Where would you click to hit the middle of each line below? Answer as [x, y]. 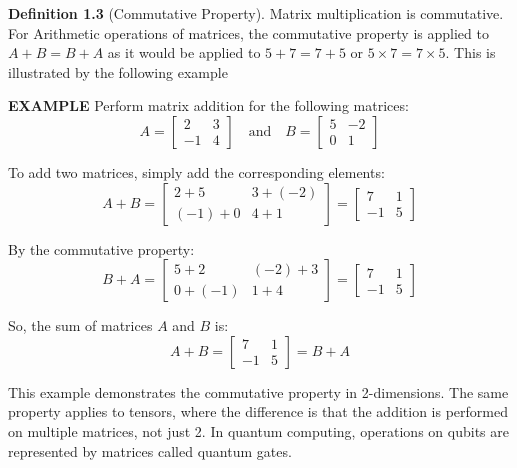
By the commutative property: [101, 248]
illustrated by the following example [118, 71]
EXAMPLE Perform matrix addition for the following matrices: [208, 105]
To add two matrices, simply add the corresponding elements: [196, 171]
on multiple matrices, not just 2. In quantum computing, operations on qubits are [258, 430]
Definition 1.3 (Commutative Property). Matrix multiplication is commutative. [256, 13]
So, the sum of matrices [80, 325]
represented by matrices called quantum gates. [150, 450]
